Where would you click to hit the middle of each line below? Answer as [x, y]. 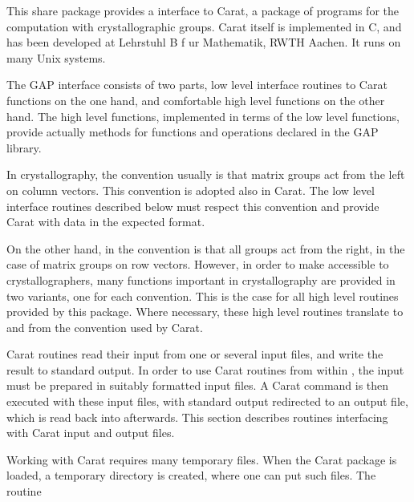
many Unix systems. [56, 57]
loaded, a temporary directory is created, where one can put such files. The [191, 475]
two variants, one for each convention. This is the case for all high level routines [203, 296]
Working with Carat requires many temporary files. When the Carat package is [202, 459]
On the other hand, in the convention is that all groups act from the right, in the [206, 248]
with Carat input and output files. [91, 433]
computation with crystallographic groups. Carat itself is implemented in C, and [204, 26]
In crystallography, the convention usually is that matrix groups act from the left [206, 174]
